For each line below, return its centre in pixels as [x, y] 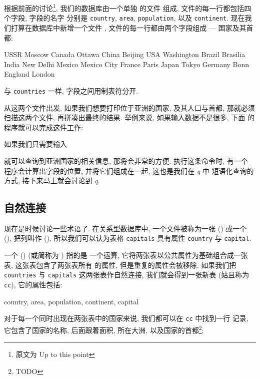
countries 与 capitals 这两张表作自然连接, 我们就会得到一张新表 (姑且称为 [127, 275]
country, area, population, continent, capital [71, 301]
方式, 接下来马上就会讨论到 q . [52, 180]
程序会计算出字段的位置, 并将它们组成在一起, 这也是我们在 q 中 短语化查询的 [129, 170]
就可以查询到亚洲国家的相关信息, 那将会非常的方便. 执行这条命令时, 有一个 [126, 160]
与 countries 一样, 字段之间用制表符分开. [71, 90]
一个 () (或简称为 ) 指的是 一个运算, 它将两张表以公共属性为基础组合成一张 [126, 255]
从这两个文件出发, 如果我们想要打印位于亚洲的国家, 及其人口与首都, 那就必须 [129, 107]
